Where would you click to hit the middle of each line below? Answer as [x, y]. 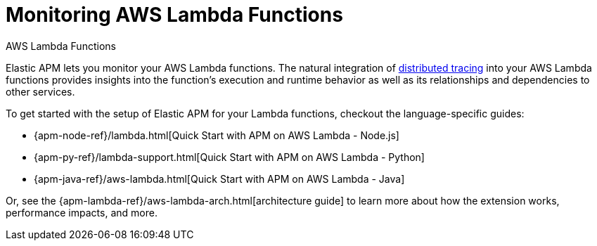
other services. [40, 91]
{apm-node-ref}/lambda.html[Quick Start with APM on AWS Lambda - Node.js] [217, 135]
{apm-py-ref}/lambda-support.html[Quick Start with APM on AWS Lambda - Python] [229, 157]
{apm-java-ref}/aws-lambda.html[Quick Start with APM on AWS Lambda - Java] [219, 179]
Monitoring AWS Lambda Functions [174, 15]
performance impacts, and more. [82, 212]
